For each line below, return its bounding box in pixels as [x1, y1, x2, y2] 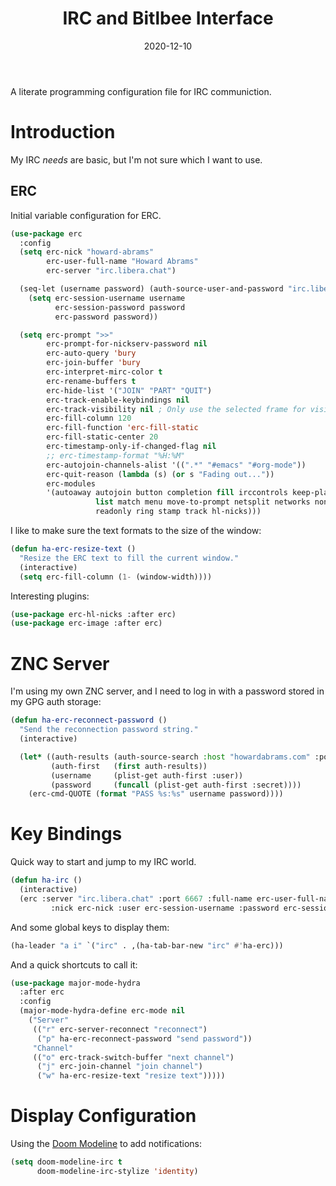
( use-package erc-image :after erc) [10, 618, 163, 629]
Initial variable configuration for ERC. [10, 209, 162, 221]
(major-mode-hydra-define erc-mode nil [19, 1006, 186, 1016]
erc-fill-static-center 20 [46, 432, 159, 442]
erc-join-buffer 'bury [46, 358, 141, 368]
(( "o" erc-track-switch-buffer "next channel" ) [32, 1052, 235, 1062]
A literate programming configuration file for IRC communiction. [10, 85, 272, 97]
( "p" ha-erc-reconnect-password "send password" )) [36, 1033, 253, 1044]
